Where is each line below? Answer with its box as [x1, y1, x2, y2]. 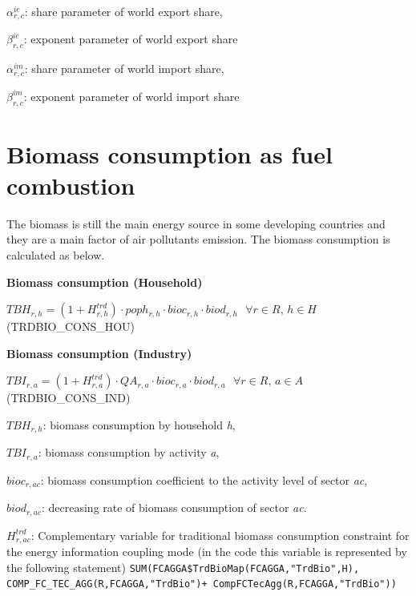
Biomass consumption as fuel [6, 137, 333, 170]
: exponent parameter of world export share [23, 30, 238, 47]
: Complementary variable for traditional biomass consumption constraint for [30, 526, 410, 543]
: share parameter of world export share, [24, 3, 223, 19]
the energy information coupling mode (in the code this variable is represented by [6, 543, 407, 560]
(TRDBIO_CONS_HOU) [6, 318, 135, 335]
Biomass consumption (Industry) [6, 344, 192, 361]
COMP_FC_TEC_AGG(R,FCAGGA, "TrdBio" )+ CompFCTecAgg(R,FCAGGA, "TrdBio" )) [6, 578, 397, 590]
